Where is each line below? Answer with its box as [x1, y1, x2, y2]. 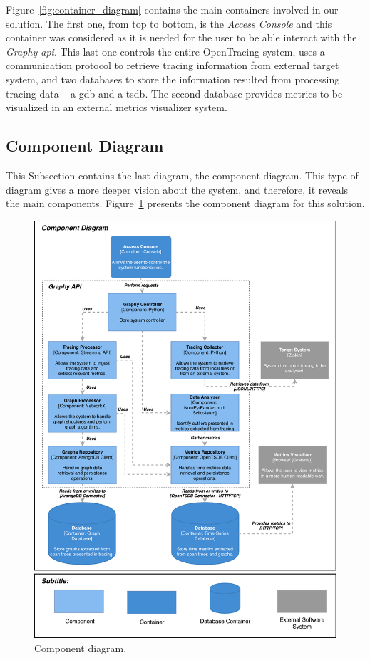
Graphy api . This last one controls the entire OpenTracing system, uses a [6, 43, 325, 58]
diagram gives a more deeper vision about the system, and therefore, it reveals [6, 182, 349, 197]
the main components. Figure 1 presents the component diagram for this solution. [6, 196, 365, 211]
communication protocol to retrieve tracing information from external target [6, 58, 339, 73]
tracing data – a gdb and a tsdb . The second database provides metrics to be [6, 85, 343, 100]
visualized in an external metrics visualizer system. [6, 100, 227, 115]
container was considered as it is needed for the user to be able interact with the [6, 30, 357, 45]
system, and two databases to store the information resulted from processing [6, 71, 340, 86]
